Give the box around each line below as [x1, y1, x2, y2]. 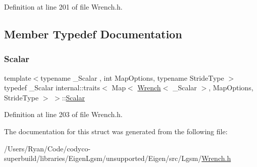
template [4, 72, 31, 83]
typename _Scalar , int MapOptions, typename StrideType [40, 72, 224, 83]
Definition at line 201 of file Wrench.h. [4, 2, 123, 12]
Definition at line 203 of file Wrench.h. [4, 109, 123, 120]
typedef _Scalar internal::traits [4, 82, 100, 93]
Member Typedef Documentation [4, 26, 182, 41]
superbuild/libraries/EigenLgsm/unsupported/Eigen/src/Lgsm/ [4, 153, 202, 163]
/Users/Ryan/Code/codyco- [4, 143, 91, 153]
